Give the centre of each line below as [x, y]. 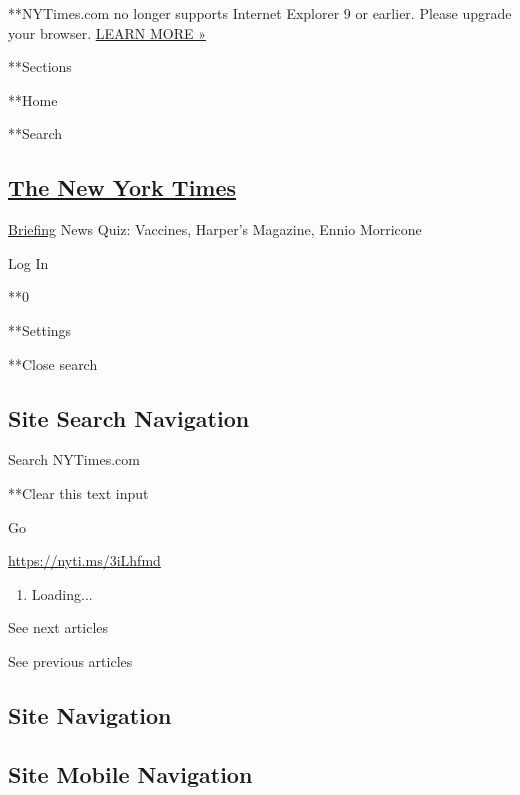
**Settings [40, 329]
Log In [28, 262]
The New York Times [122, 187]
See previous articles [70, 660]
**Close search [53, 363]
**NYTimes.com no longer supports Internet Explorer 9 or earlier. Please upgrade [260, 13]
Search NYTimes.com [74, 459]
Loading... [62, 593]
